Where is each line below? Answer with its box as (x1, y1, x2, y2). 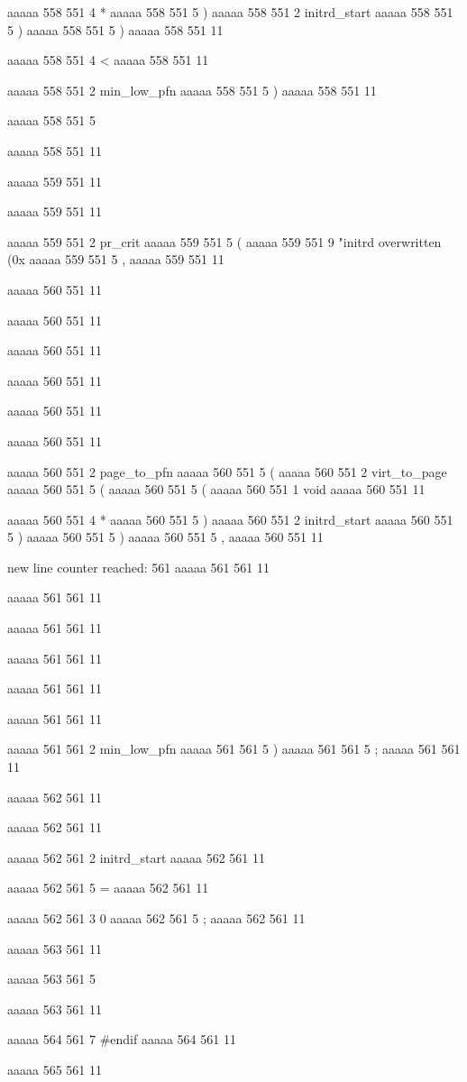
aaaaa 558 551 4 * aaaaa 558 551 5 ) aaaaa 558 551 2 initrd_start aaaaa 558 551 (7, 3, 453, 21)
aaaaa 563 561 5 (7, 969, 96, 988)
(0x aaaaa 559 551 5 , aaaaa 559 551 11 (7, 250, 224, 269)
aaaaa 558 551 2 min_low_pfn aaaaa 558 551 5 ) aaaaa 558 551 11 (7, 80, 377, 99)
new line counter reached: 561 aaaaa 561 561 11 (7, 557, 270, 576)
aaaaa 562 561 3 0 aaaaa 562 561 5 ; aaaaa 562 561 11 (7, 909, 306, 927)
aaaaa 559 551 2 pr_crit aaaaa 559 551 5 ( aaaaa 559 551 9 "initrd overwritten (7, 232, 442, 251)
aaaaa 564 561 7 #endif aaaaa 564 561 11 (7, 1030, 236, 1049)
